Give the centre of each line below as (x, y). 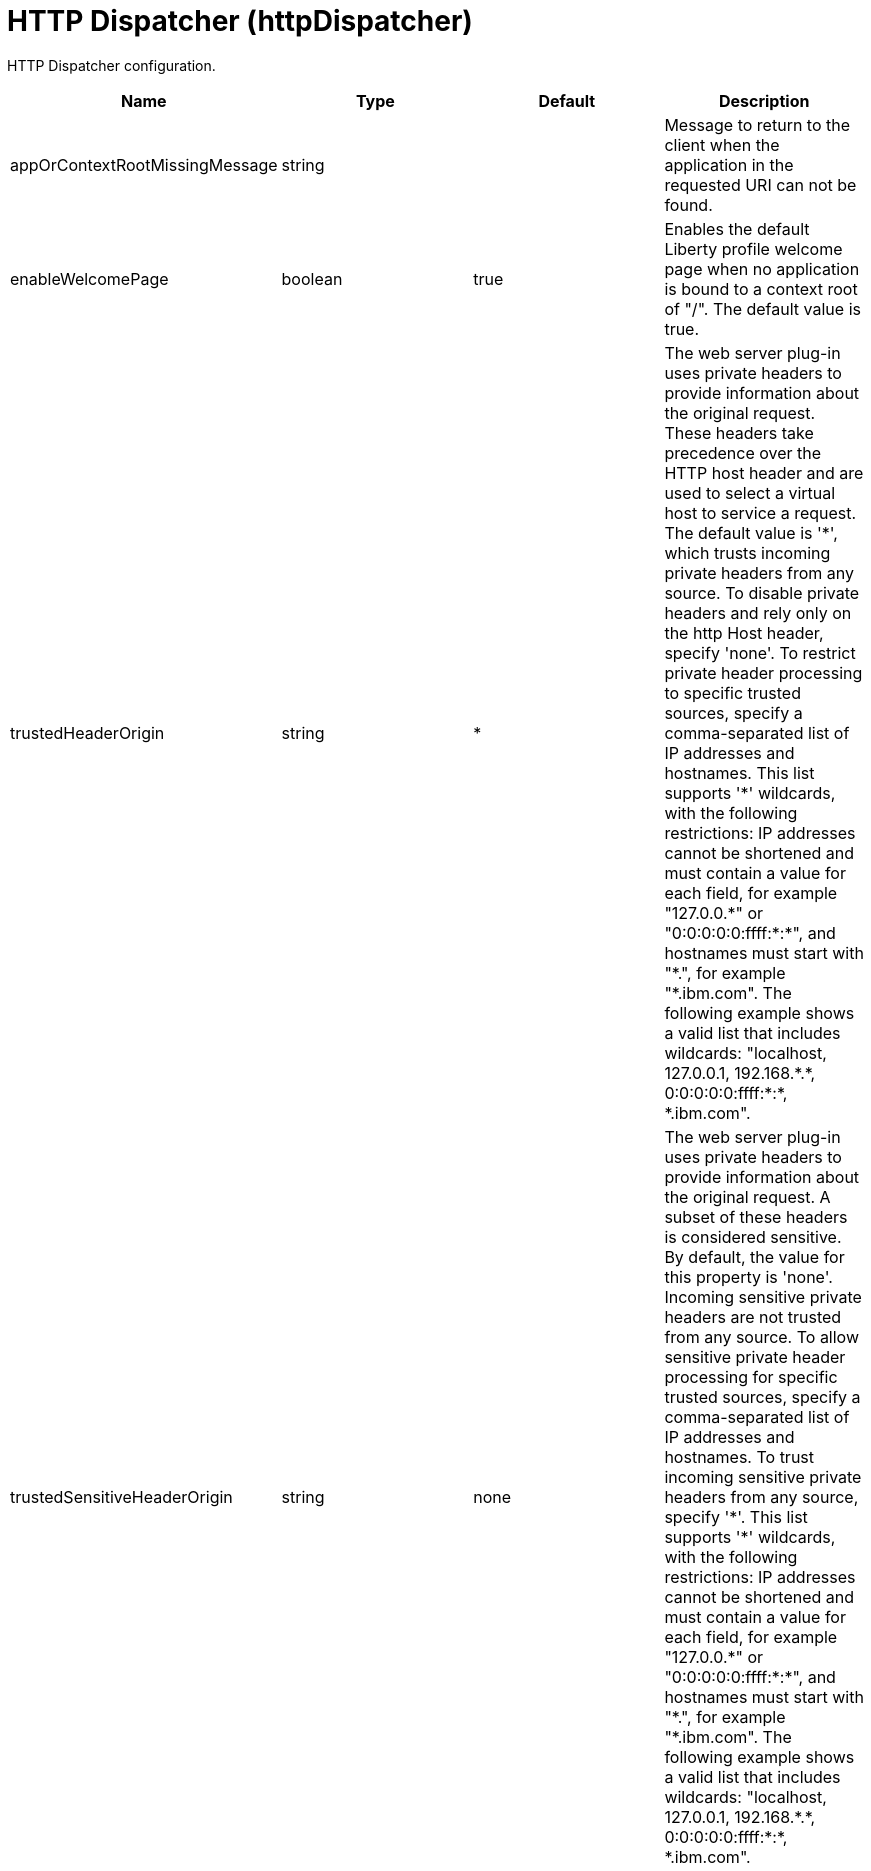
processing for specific (751, 1376)
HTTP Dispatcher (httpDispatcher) (240, 21)
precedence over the (743, 452)
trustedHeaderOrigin (87, 732)
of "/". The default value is (762, 308)
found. (688, 204)
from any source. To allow (762, 1336)
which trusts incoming (747, 552)
